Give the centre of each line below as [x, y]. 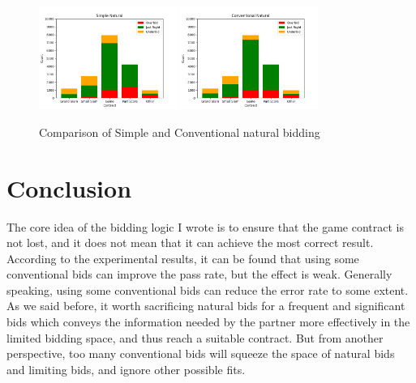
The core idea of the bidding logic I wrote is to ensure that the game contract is [205, 226]
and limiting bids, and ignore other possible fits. [126, 369]
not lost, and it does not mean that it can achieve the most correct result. [190, 243]
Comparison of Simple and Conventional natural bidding [180, 132]
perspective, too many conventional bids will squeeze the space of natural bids [201, 353]
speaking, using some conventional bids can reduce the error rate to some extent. [208, 289]
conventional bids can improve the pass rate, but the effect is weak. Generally [199, 274]
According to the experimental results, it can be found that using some [183, 258]
